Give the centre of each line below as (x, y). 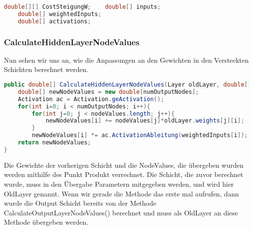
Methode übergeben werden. (46, 222)
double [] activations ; (54, 21)
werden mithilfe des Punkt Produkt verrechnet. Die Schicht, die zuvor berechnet (124, 174)
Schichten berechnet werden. (46, 69)
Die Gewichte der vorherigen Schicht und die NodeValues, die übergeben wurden (124, 165)
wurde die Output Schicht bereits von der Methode (80, 203)
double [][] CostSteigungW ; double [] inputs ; (82, 7)
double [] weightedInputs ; (60, 14)
